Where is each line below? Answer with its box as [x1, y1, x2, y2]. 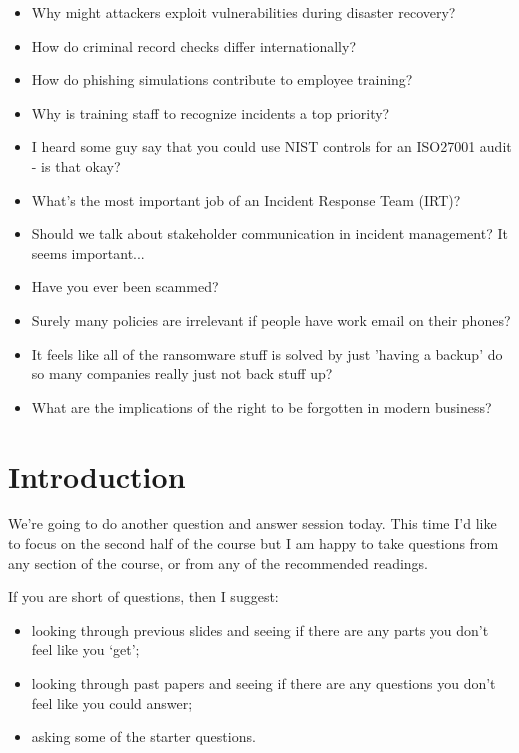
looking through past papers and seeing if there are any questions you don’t [31, 673, 496, 693]
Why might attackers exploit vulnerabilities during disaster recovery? [31, 2, 456, 22]
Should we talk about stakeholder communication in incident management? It [31, 223, 508, 244]
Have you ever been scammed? [31, 276, 219, 297]
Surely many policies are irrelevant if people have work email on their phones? [31, 309, 511, 330]
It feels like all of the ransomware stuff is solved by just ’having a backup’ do [31, 343, 503, 364]
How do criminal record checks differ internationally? [31, 35, 357, 56]
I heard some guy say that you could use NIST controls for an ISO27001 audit [31, 136, 512, 157]
